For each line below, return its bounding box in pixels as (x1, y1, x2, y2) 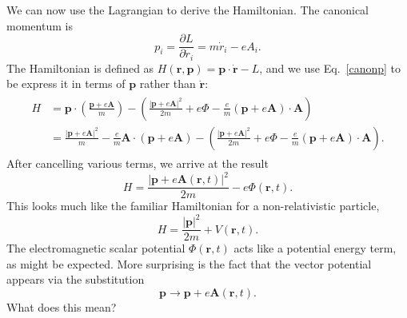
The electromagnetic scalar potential (6, 240, 186, 256)
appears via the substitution (6, 271, 145, 288)
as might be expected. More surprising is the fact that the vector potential (6, 255, 372, 272)
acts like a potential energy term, (233, 240, 397, 256)
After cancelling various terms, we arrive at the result (6, 154, 269, 171)
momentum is (6, 17, 73, 34)
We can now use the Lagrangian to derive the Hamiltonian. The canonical (6, 2, 369, 18)
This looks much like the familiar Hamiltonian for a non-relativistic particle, (6, 197, 380, 214)
